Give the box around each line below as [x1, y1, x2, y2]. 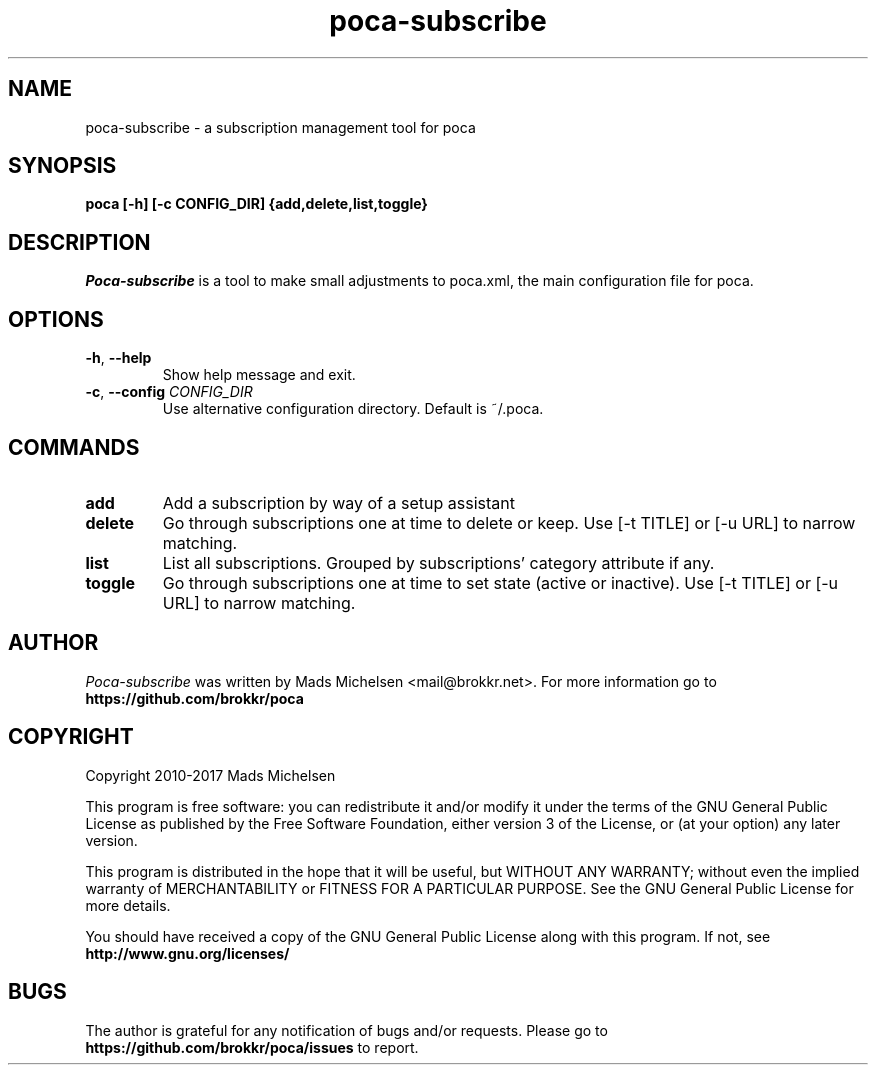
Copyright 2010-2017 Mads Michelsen [85, 766, 336, 784]
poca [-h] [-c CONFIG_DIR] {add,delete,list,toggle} [85, 195, 428, 213]
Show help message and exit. [162, 366, 356, 384]
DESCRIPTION [8, 229, 151, 255]
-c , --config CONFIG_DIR [85, 383, 253, 401]
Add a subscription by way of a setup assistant [162, 492, 515, 513]
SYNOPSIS [8, 153, 117, 179]
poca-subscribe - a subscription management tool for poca [85, 118, 476, 136]
